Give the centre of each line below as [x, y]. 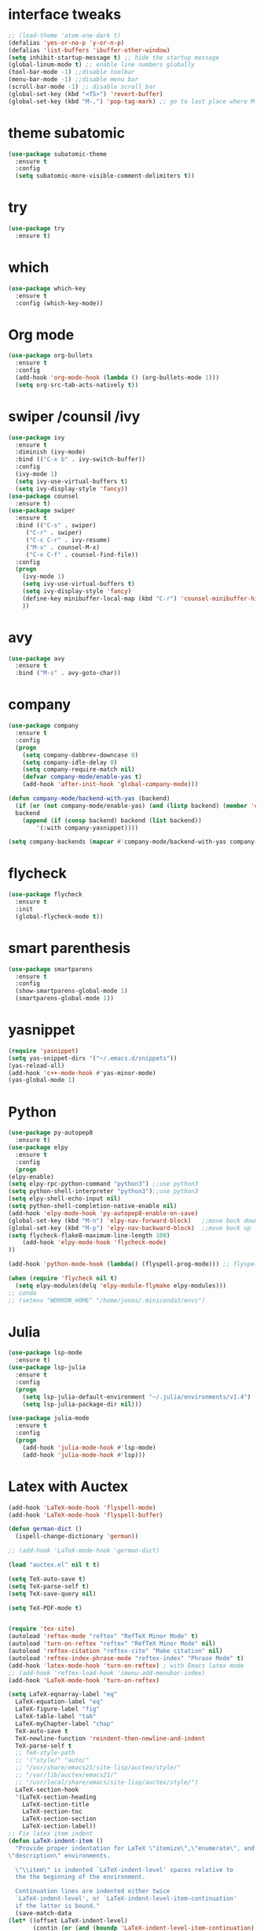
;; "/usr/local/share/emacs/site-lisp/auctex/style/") [107, 1782]
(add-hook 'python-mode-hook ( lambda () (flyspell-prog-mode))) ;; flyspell [135, 1264]
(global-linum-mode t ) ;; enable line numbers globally [101, 65]
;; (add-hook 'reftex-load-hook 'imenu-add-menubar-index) [107, 1673]
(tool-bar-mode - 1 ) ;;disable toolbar [71, 72]
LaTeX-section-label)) [59, 1826]
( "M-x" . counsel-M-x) [63, 547]
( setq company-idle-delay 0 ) [70, 762]
